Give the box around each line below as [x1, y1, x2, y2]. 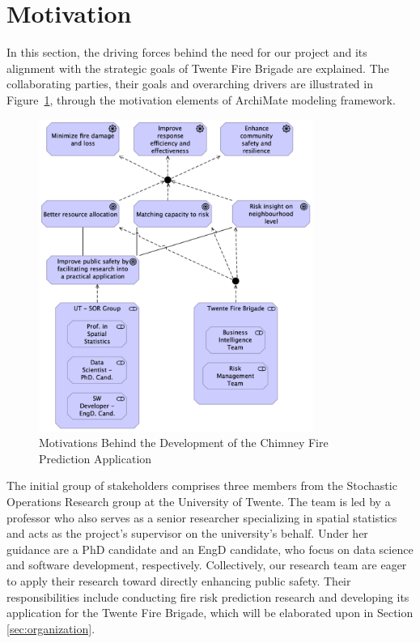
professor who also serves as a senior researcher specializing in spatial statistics [6, 509, 397, 526]
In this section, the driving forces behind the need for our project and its [6, 44, 367, 61]
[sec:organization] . [6, 620, 95, 637]
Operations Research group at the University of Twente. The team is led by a [6, 492, 391, 509]
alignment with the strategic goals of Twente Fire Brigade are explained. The [6, 59, 389, 76]
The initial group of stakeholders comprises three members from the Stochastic [6, 477, 397, 494]
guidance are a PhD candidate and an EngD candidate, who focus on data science [6, 540, 414, 557]
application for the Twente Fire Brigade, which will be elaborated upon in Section [6, 604, 414, 621]
